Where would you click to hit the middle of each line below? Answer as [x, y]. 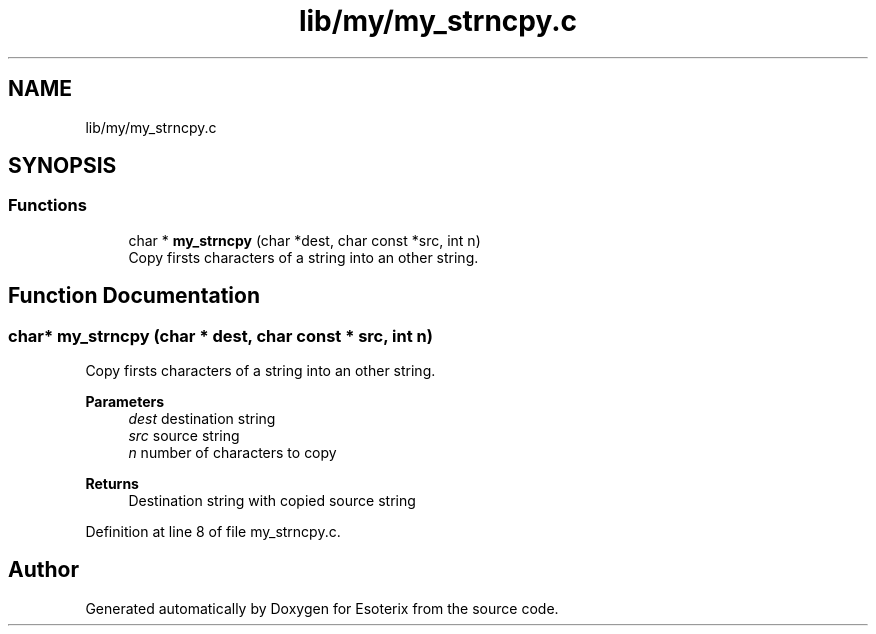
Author [43, 570]
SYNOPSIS [62, 166]
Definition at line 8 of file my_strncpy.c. [213, 532]
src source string [184, 436]
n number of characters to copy [232, 453]
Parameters [125, 402]
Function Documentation [134, 296]
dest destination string [202, 419]
